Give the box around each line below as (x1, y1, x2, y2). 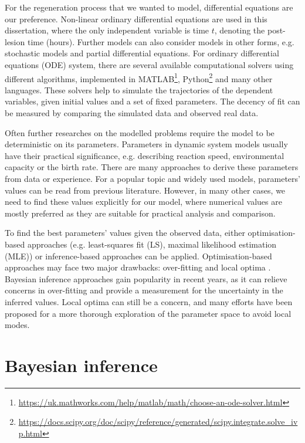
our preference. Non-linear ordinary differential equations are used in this (5, 12, 267, 25)
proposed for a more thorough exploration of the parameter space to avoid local (5, 307, 292, 319)
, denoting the (214, 24, 265, 36)
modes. (5, 319, 30, 331)
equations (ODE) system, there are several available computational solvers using (5, 58, 294, 70)
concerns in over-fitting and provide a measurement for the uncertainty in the (5, 284, 283, 296)
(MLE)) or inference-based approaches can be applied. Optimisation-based (5, 249, 272, 262)
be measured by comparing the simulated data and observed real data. (5, 107, 259, 119)
